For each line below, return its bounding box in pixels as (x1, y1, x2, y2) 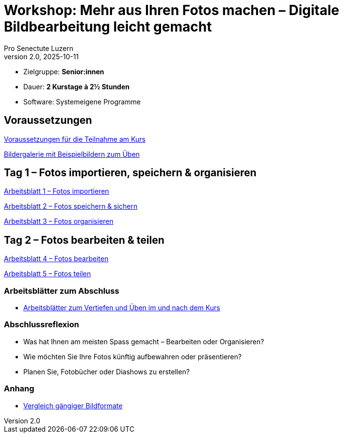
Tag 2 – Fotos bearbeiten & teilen (4, 234, 164, 246)
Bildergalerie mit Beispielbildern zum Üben (4, 150, 140, 158)
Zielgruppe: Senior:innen (23, 67, 104, 76)
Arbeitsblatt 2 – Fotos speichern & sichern (4, 202, 138, 211)
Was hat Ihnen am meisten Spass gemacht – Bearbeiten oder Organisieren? (23, 337, 264, 346)
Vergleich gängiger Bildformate (23, 401, 123, 410)
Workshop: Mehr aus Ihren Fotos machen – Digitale (4, 2, 340, 18)
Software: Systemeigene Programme (23, 97, 141, 106)
